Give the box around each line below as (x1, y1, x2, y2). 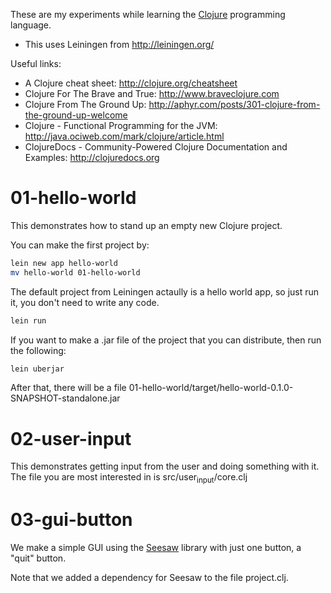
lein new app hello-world (10, 258, 118, 268)
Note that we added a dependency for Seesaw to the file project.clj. (10, 572, 289, 584)
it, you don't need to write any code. (10, 296, 160, 308)
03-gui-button (10, 509, 133, 531)
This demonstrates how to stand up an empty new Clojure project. (10, 219, 283, 231)
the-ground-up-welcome (24, 109, 128, 121)
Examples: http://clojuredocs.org (24, 152, 160, 163)
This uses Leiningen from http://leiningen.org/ (24, 39, 215, 50)
